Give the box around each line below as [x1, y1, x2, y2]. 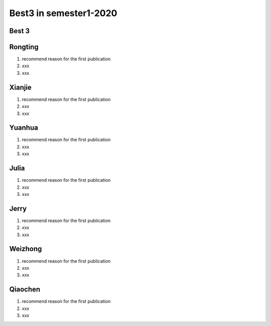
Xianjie [9, 83, 32, 91]
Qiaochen [9, 285, 41, 294]
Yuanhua [9, 124, 39, 132]
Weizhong [9, 245, 42, 253]
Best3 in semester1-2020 [9, 8, 117, 19]
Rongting [9, 43, 39, 51]
